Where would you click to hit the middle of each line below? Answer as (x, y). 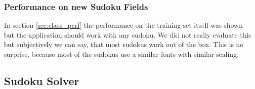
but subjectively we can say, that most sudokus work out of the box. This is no (124, 44)
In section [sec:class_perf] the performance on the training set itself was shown (123, 25)
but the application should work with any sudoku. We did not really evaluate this (128, 34)
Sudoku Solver (42, 80)
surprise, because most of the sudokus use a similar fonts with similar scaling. (122, 54)
